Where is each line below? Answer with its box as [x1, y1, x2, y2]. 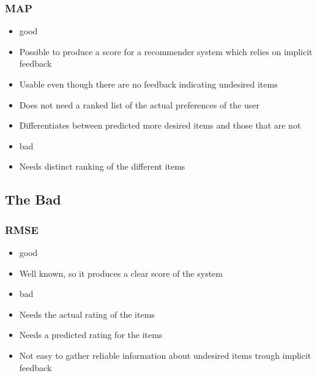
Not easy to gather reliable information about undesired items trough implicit [19, 348, 311, 361]
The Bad [5, 190, 61, 209]
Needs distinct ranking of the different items [19, 160, 185, 173]
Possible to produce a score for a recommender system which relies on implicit [19, 45, 313, 58]
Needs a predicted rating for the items [19, 328, 163, 341]
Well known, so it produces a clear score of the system [19, 266, 223, 279]
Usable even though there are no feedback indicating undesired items [19, 78, 278, 90]
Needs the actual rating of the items [19, 307, 155, 320]
